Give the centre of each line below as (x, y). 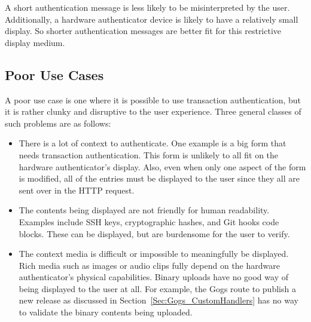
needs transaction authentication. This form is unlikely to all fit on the (149, 154)
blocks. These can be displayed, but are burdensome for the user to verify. (154, 233)
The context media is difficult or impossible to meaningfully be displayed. (154, 254)
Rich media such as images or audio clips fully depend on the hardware (149, 265)
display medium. (35, 42)
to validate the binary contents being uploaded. (106, 312)
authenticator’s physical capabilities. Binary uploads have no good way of (153, 277)
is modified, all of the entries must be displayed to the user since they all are (159, 178)
